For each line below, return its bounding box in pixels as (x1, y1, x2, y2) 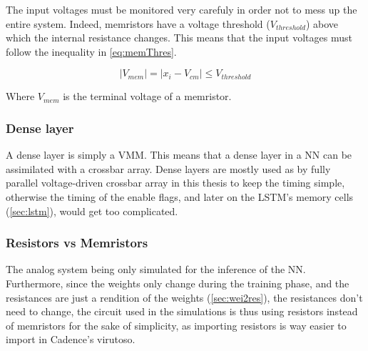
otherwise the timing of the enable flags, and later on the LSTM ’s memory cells (6, 189, 354, 204)
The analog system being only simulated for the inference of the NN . (6, 262, 306, 277)
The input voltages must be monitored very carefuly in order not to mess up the (6, 2, 357, 16)
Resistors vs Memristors (6, 234, 148, 252)
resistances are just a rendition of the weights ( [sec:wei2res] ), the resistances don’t (6, 290, 363, 305)
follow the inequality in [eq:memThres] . (6, 44, 177, 59)
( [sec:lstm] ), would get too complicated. (6, 203, 178, 218)
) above (305, 16, 339, 31)
